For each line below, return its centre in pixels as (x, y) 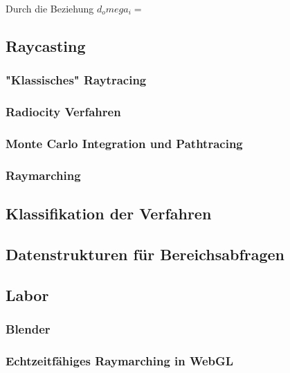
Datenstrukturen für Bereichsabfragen (145, 254)
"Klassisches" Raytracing (76, 80)
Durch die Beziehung (50, 8)
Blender (28, 329)
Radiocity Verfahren (63, 112)
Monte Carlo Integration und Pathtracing (124, 143)
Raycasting (46, 45)
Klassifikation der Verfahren (109, 213)
